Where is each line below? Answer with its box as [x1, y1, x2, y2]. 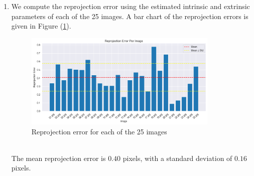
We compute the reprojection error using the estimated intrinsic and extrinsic [11, 1, 250, 11]
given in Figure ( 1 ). [11, 21, 71, 31]
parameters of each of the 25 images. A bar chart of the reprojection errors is [11, 11, 248, 21]
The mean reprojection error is [11, 152, 106, 163]
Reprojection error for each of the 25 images [31, 126, 167, 136]
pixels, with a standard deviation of [122, 152, 232, 163]
